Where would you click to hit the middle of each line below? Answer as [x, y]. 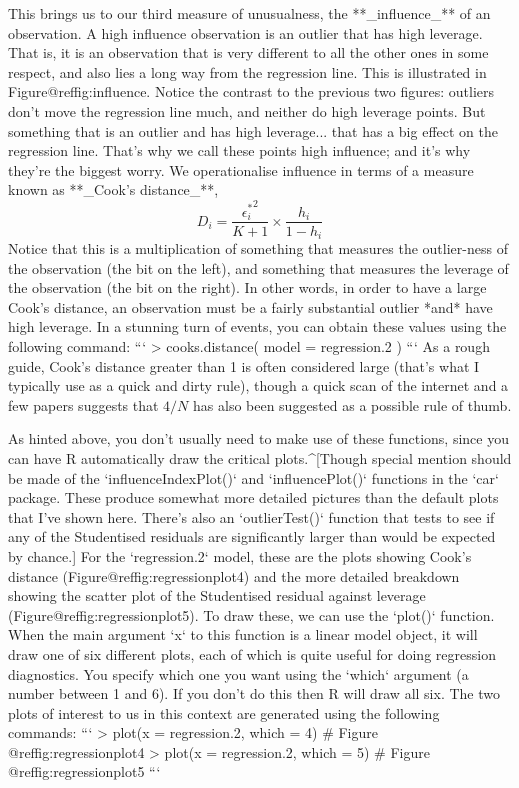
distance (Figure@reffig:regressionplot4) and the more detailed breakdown [234, 575]
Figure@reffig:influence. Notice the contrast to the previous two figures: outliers [251, 91]
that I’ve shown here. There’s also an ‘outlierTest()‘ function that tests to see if [251, 516]
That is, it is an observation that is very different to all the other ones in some [248, 52]
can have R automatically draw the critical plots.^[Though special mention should [260, 457]
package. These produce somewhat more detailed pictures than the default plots [253, 497]
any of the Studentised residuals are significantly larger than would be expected [252, 536]
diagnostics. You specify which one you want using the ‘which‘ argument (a [238, 673]
